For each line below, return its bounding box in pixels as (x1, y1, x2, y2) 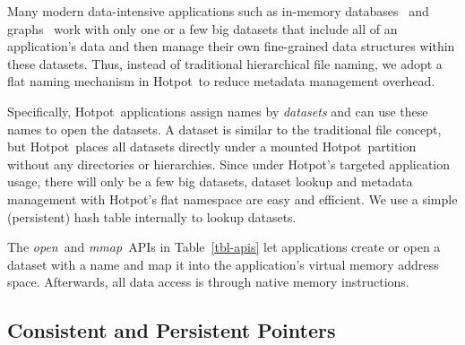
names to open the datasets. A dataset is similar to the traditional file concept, (7, 119, 442, 138)
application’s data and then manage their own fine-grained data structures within (7, 37, 455, 56)
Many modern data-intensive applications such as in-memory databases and (7, 2, 429, 20)
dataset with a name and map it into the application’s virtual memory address (7, 254, 439, 273)
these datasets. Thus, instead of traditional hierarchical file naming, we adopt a (7, 54, 443, 73)
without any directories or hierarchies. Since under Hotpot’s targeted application (7, 154, 451, 173)
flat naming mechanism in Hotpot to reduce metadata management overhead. (7, 72, 435, 91)
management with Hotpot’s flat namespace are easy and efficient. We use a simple (7, 189, 458, 208)
